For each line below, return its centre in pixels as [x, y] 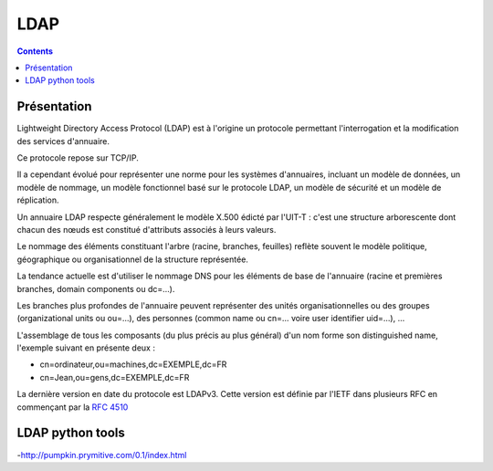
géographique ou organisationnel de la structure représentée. [132, 259]
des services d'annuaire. [63, 141]
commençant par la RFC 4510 [73, 407]
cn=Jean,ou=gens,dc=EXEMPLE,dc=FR [115, 377]
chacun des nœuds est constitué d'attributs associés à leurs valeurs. [147, 229]
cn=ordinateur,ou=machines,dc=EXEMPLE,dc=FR [133, 364]
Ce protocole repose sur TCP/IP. [78, 158]
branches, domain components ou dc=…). [96, 288]
